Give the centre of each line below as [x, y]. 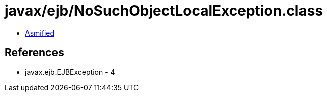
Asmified [40, 33]
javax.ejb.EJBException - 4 [70, 72]
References [34, 53]
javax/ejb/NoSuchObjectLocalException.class [164, 11]
